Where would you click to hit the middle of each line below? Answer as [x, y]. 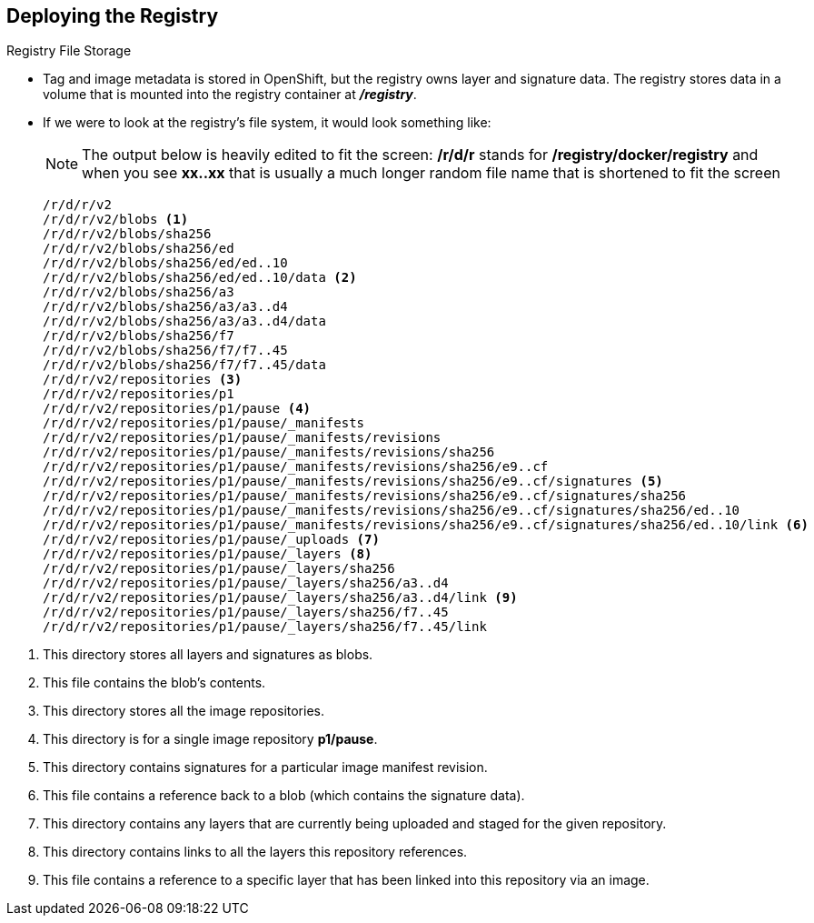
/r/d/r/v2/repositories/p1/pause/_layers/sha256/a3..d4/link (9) [280, 598]
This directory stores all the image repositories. [184, 711]
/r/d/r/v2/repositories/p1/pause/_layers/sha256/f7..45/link [265, 627]
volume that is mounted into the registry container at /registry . [230, 95]
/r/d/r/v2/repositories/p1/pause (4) [177, 409]
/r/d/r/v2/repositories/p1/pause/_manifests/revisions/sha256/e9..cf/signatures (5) [353, 482]
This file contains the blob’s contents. [154, 683]
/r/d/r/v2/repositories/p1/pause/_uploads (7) [211, 540]
